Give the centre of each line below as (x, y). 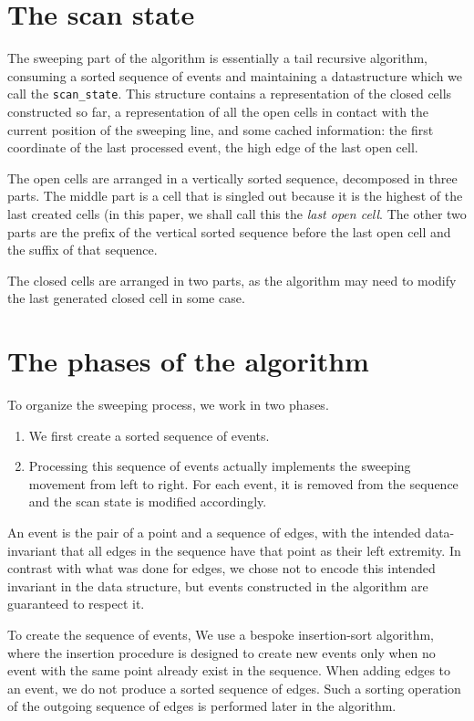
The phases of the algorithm (188, 361)
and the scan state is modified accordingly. (148, 502)
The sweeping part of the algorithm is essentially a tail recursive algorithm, (218, 58)
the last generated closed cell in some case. (126, 298)
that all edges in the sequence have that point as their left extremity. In (261, 550)
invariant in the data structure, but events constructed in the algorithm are (218, 585)
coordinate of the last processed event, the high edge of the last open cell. (213, 147)
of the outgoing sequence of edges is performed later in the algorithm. (202, 706)
